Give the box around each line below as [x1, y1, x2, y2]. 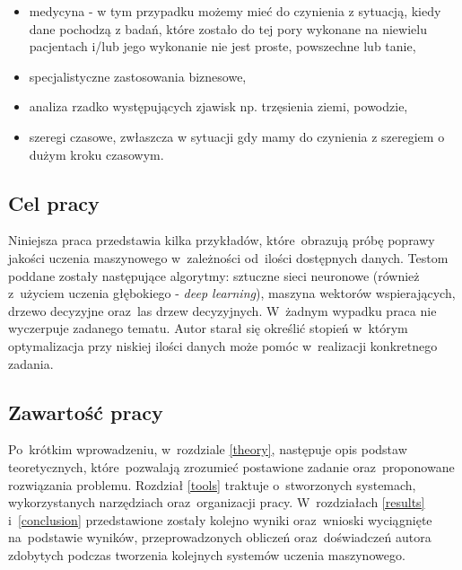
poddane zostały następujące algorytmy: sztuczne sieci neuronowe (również [8, 266, 420, 285]
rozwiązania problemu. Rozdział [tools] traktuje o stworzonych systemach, [8, 475, 416, 494]
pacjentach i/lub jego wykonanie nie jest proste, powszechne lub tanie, [29, 37, 416, 56]
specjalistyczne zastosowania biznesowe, [29, 66, 247, 85]
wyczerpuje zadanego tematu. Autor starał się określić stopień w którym [8, 319, 408, 338]
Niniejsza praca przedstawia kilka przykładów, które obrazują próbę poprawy [8, 231, 435, 250]
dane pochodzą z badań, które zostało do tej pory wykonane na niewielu [29, 19, 427, 38]
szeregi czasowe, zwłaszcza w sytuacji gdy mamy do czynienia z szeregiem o [29, 127, 445, 145]
